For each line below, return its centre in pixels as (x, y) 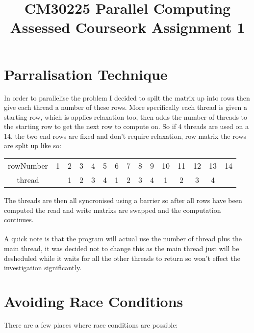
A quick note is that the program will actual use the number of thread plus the (123, 239)
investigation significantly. (43, 268)
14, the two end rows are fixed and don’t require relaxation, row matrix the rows (125, 136)
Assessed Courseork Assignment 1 (127, 27)
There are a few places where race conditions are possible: (91, 324)
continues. (19, 219)
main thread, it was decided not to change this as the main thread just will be (122, 248)
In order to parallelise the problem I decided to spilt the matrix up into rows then (127, 97)
